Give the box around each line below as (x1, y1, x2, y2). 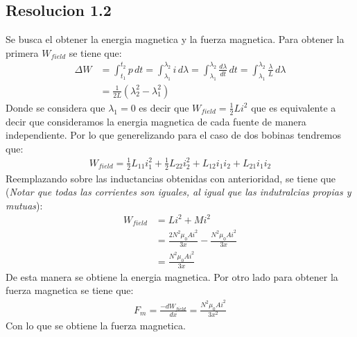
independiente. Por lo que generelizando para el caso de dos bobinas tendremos (6, 128, 342, 142)
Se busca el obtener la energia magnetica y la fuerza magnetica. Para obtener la (6, 32, 345, 46)
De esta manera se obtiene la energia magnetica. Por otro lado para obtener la (6, 269, 338, 284)
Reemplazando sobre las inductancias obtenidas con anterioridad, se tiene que (6, 171, 336, 185)
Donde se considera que (6, 100, 105, 114)
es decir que (139, 100, 189, 114)
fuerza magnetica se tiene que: (6, 283, 134, 297)
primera (6, 45, 39, 60)
